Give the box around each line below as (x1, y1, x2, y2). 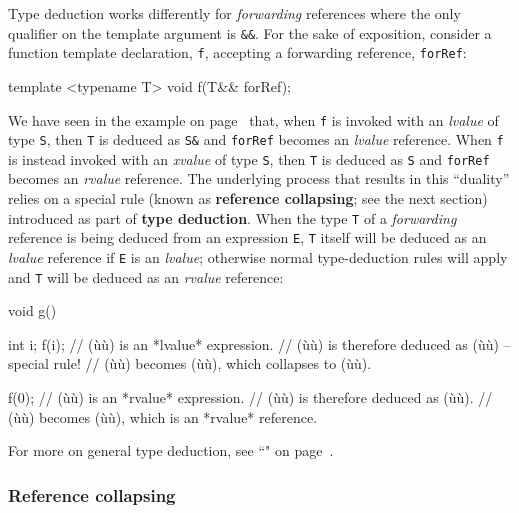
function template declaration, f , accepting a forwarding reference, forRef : (8, 42, 467, 63)
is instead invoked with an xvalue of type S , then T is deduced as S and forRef (8, 148, 490, 169)
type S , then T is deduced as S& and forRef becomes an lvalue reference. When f (8, 129, 504, 150)
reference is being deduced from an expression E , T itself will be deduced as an (8, 227, 487, 248)
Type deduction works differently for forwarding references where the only (8, 3, 461, 23)
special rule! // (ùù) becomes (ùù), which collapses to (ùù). (8, 353, 372, 374)
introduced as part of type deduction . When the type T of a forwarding (8, 207, 457, 228)
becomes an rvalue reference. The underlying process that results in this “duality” (8, 168, 510, 189)
